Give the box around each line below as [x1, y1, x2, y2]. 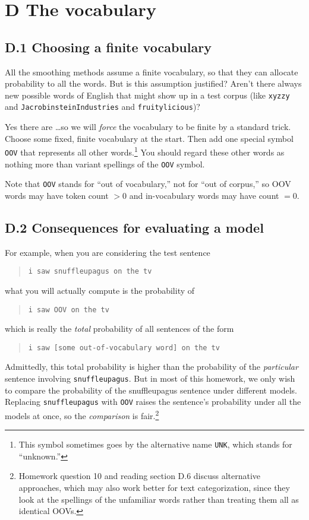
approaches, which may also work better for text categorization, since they [18, 481, 290, 494]
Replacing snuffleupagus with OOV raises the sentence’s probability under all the [5, 395, 301, 408]
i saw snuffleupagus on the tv [28, 267, 152, 276]
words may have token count [5, 189, 109, 201]
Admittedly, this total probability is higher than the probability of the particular [5, 360, 298, 373]
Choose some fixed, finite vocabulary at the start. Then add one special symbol [5, 132, 294, 144]
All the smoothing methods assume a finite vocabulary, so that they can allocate [5, 65, 298, 78]
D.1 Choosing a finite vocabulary [5, 37, 212, 56]
